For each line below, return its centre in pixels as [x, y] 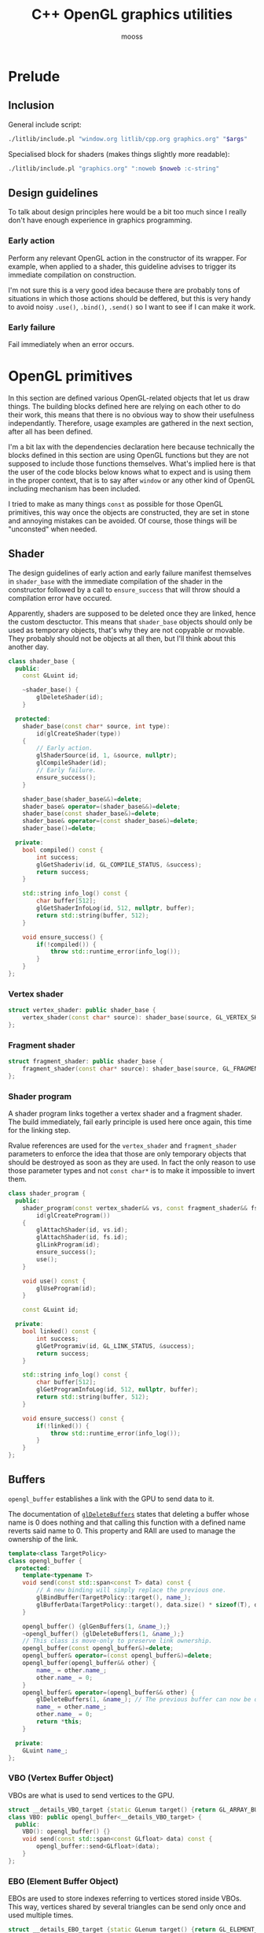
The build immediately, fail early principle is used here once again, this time [130, 1122]
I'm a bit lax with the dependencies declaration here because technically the [132, 446]
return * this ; [59, 1722]
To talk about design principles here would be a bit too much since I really [128, 212]
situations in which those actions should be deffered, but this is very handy [130, 298]
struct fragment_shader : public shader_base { [86, 1062]
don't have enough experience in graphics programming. [100, 220]
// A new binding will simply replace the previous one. [131, 1590]
